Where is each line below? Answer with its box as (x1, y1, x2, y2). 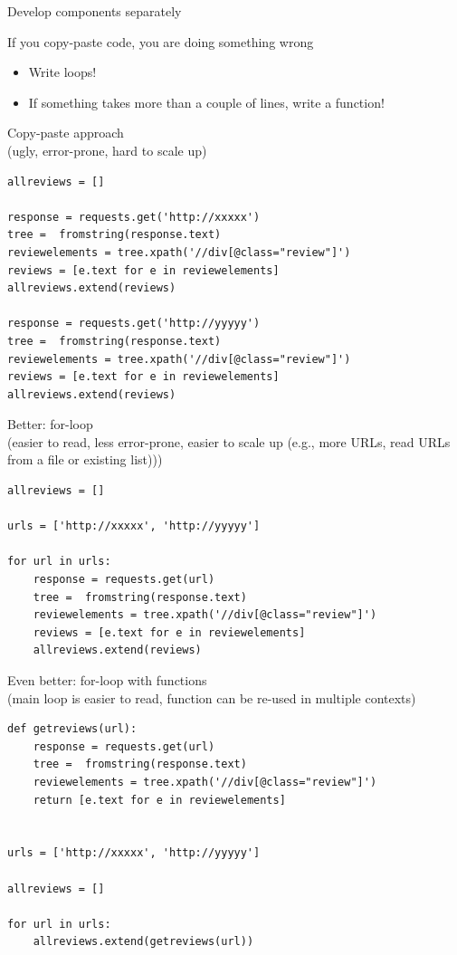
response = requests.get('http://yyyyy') (7, 317, 261, 330)
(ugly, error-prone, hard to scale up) (7, 140, 207, 159)
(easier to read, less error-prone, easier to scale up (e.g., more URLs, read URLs (7, 432, 451, 451)
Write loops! (28, 62, 97, 81)
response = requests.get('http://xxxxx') (7, 210, 261, 224)
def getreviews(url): (7, 722, 138, 736)
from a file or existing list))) (7, 450, 163, 469)
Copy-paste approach (7, 123, 124, 142)
